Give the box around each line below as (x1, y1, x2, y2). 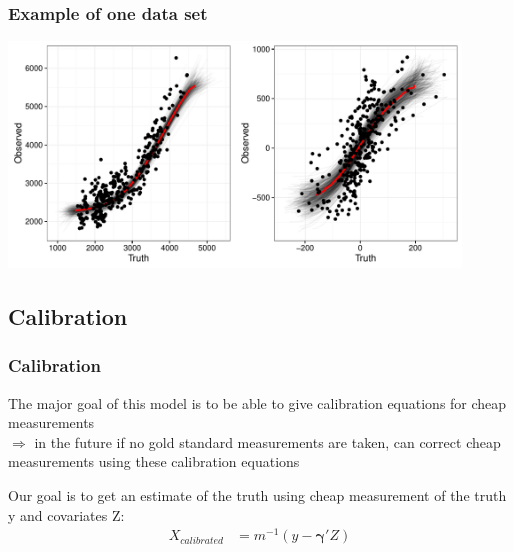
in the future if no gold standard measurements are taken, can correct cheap (34, 431, 501, 452)
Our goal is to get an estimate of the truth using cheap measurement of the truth (8, 484, 507, 505)
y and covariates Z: (8, 504, 125, 525)
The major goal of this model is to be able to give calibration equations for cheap (8, 392, 507, 413)
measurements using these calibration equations (8, 451, 300, 472)
